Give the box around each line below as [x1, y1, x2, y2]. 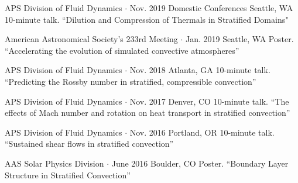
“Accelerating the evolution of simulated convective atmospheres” [5, 44, 239, 56]
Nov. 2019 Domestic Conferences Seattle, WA [129, 2, 293, 13]
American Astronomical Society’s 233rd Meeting [5, 33, 178, 45]
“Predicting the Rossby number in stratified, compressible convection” [5, 75, 256, 87]
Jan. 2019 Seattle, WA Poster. [186, 33, 294, 45]
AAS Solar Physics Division [5, 157, 104, 169]
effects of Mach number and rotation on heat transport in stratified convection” [5, 106, 290, 119]
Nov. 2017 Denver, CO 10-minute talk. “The [129, 95, 289, 107]
